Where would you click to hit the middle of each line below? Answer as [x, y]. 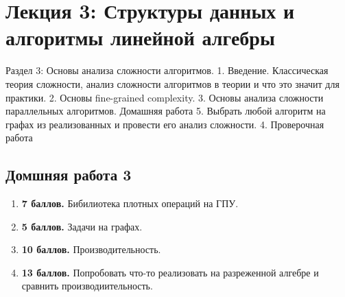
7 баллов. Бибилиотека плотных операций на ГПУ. [130, 203]
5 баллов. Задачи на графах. [82, 226]
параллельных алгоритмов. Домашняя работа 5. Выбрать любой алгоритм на [166, 111]
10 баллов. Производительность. [91, 249]
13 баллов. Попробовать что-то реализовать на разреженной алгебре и [170, 272]
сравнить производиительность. [87, 286]
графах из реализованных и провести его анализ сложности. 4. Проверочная [165, 124]
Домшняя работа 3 [69, 175]
